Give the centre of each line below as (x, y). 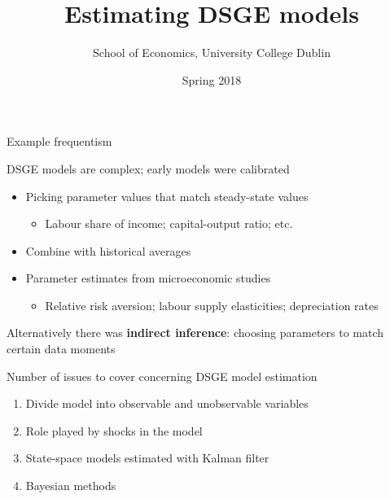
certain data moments (61, 349)
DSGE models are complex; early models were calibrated (148, 168)
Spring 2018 (212, 79)
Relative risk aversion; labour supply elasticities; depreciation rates (212, 305)
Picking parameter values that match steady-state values (167, 196)
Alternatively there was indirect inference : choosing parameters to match (195, 333)
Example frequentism (59, 141)
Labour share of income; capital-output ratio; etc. (169, 223)
